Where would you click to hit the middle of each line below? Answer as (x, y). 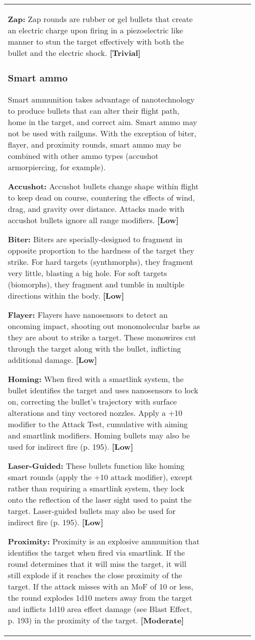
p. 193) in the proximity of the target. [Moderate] (96, 620)
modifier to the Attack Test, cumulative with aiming (98, 424)
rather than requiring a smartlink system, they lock (96, 488)
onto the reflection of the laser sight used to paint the (100, 499)
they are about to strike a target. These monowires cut (102, 337)
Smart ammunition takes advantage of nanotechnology (101, 99)
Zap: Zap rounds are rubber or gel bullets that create (100, 19)
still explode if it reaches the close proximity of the (95, 575)
